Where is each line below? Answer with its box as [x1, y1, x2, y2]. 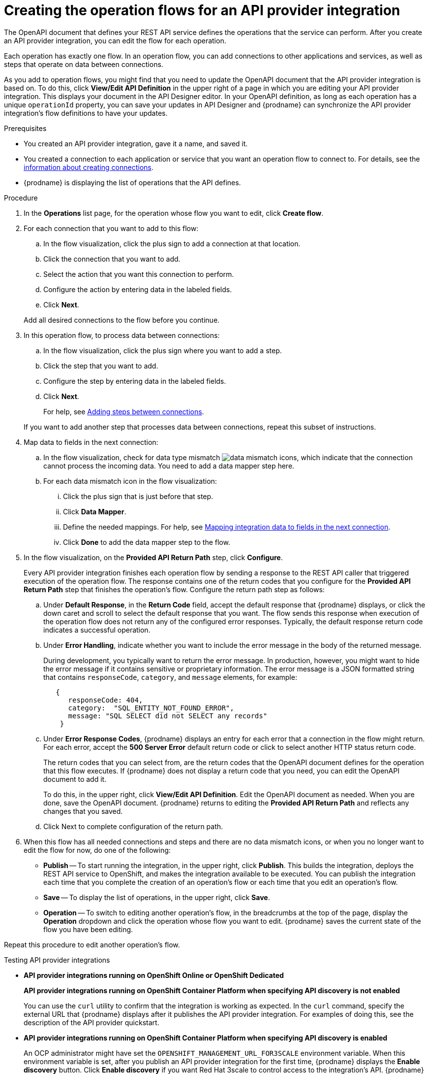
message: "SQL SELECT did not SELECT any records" [68, 711, 268, 720]
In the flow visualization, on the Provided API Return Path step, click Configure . [24, 553, 283, 562]
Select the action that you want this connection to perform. [43, 269, 234, 278]
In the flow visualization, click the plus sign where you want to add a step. [43, 346, 282, 355]
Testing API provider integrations [4, 955, 110, 964]
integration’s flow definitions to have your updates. [4, 108, 168, 117]
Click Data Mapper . [63, 507, 126, 516]
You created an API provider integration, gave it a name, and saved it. [24, 139, 248, 148]
